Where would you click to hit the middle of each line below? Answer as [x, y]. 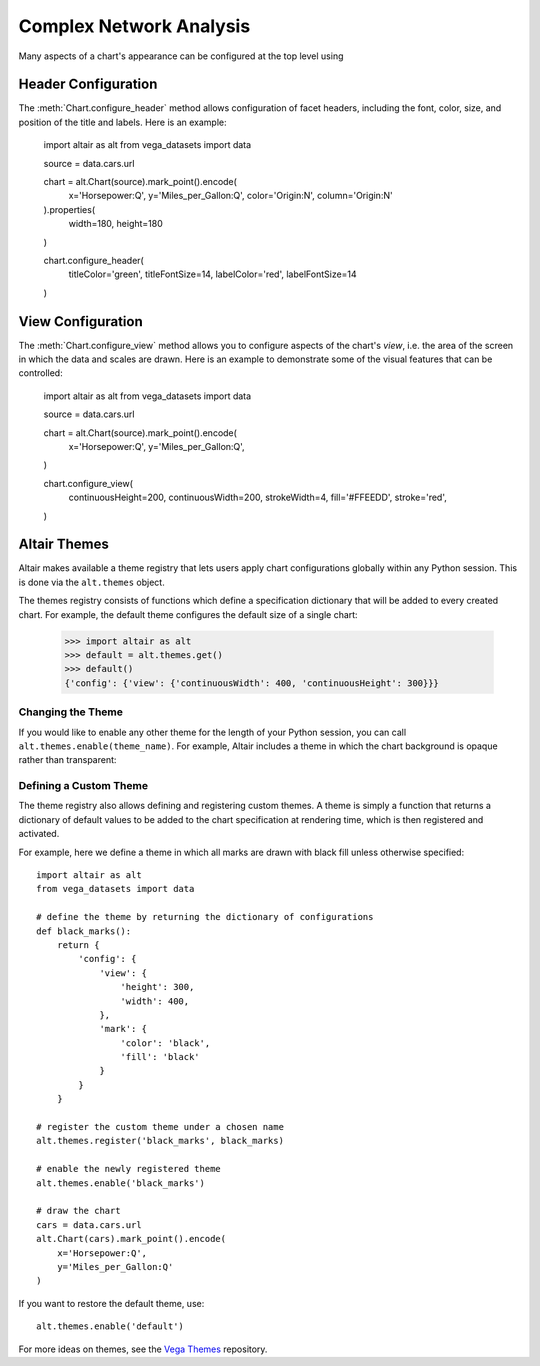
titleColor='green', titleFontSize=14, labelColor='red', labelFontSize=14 [212, 274]
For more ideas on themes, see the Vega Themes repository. [143, 1349]
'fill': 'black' [160, 1057]
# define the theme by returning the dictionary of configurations [205, 917]
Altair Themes [63, 544]
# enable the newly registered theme [129, 1169]
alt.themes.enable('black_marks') [120, 1183]
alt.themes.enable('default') [110, 1326]
